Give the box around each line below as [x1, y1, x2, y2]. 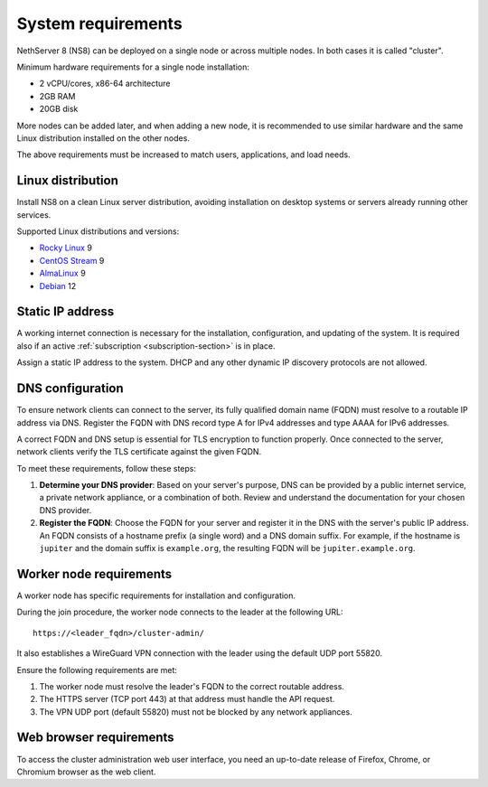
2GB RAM [39, 90, 76, 101]
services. [16, 209, 52, 220]
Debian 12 [39, 280, 77, 291]
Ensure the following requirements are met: [16, 664, 178, 675]
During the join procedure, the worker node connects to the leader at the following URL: [16, 606, 343, 618]
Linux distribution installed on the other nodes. [16, 132, 190, 144]
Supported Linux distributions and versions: [16, 226, 180, 237]
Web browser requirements [16, 730, 175, 745]
